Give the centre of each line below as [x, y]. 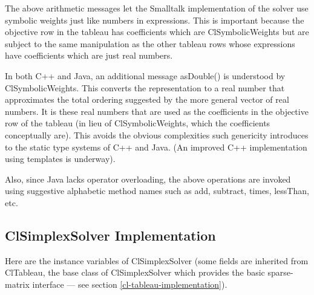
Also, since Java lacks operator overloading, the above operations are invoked [148, 179]
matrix [17, 284]
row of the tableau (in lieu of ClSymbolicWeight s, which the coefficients [138, 123]
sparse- [280, 272]
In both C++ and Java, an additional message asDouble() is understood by [145, 75]
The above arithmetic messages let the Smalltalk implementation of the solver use [157, 8]
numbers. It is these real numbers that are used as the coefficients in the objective [157, 111]
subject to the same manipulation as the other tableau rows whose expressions [150, 43]
